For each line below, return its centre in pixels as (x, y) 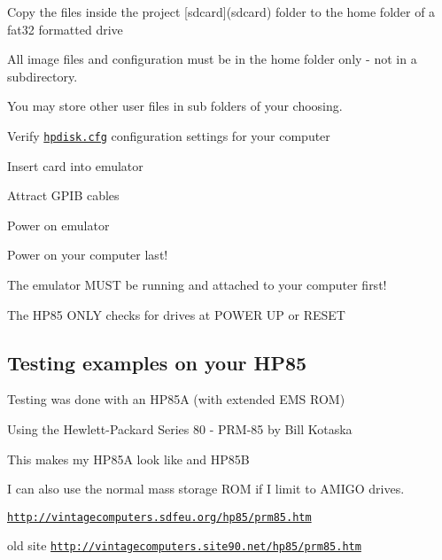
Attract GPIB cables (63, 195)
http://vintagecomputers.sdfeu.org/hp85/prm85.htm (159, 517)
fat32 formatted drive (65, 29)
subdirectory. (43, 76)
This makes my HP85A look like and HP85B (128, 459)
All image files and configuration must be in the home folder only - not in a (212, 59)
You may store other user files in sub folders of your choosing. (175, 106)
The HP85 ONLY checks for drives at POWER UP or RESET (176, 314)
